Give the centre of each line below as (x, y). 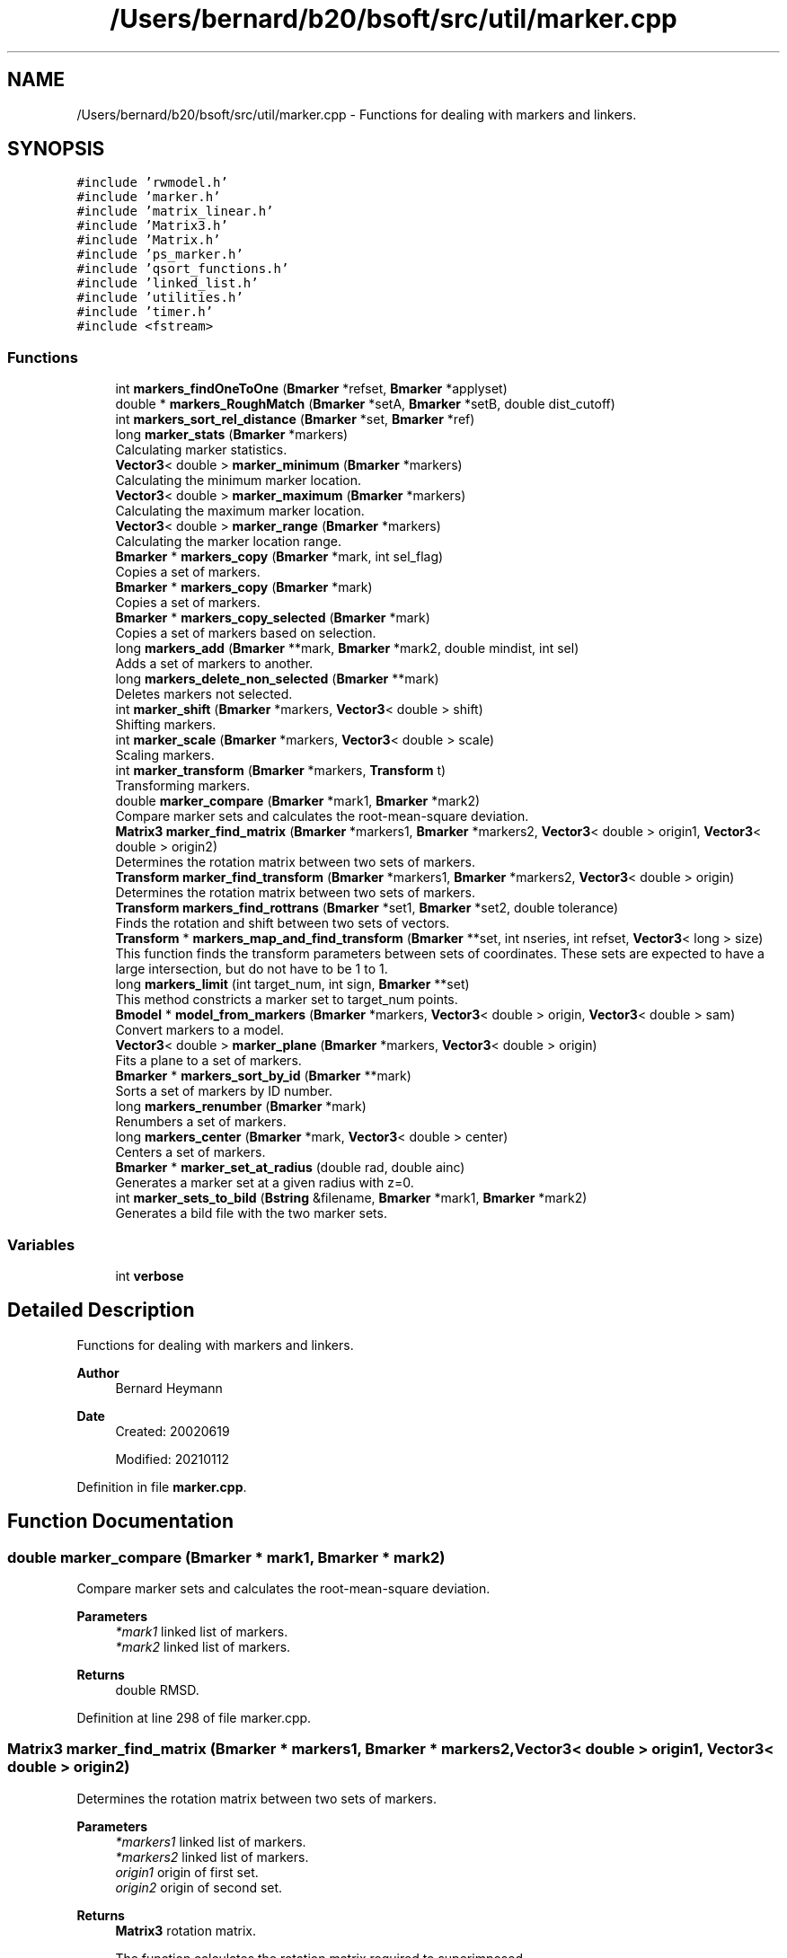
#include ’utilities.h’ (160, 298)
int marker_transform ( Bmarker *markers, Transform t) (281, 771)
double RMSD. (157, 1690)
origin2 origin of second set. (199, 1887)
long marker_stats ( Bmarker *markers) (232, 435)
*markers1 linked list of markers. (211, 1841)
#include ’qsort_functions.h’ (183, 269)
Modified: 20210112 (172, 1459)
